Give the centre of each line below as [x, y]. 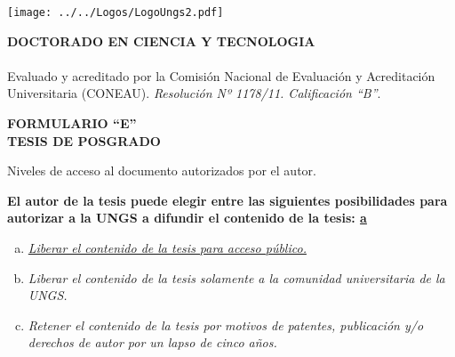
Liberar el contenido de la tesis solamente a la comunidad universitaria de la [236, 277]
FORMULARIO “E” [72, 123]
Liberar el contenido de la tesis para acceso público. [167, 247]
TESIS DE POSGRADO [84, 140]
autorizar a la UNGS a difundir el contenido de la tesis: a [187, 218]
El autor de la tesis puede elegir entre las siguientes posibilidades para [227, 200]
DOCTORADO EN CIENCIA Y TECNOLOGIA [161, 41]
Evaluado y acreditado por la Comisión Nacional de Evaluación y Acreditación [221, 75]
